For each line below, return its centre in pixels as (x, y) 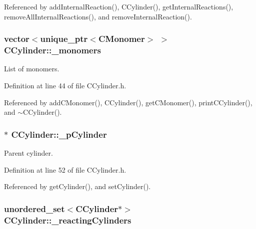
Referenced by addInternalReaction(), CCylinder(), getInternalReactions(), (119, 6)
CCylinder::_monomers (52, 50)
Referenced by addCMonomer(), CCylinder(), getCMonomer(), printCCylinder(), (128, 102)
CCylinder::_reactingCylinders (68, 220)
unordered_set (34, 208)
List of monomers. (32, 69)
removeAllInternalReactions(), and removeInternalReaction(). (98, 16)
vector (17, 39)
